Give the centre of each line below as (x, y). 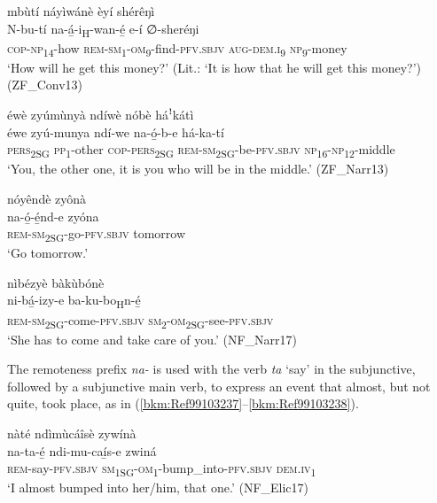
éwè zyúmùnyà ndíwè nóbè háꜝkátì (101, 115)
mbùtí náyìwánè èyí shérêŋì (81, 11)
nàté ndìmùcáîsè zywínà (72, 433)
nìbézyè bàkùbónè (56, 282)
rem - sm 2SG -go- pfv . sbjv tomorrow (97, 234)
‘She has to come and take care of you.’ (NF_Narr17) (152, 339)
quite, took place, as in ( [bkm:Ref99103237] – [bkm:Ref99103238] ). (183, 403)
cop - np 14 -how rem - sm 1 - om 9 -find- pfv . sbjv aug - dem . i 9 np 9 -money (177, 49)
